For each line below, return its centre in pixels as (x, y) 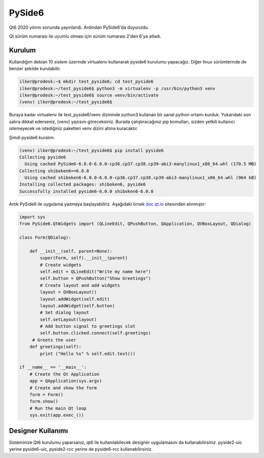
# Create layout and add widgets (80, 285)
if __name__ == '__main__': (53, 367)
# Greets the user (54, 340)
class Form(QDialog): (45, 238)
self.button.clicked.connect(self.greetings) (95, 333)
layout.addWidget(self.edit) (75, 299)
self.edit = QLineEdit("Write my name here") (95, 271)
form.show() (44, 401)
